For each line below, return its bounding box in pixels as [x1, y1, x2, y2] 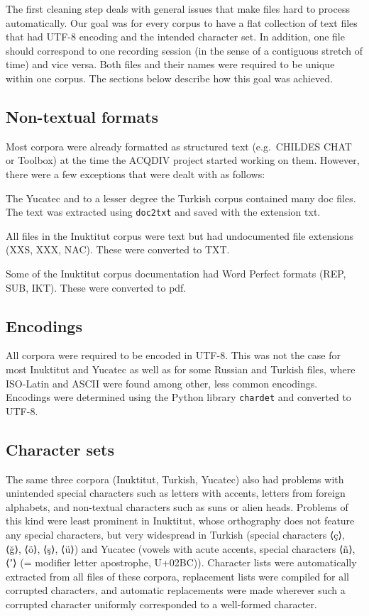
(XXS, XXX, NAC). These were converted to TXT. [6, 242, 230, 257]
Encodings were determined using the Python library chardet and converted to [6, 390, 351, 405]
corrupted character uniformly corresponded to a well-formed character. [6, 596, 317, 611]
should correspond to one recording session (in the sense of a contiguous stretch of [6, 43, 363, 57]
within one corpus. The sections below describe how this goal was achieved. [6, 70, 333, 85]
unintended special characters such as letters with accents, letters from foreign [6, 485, 346, 500]
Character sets [6, 438, 115, 460]
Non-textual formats [6, 105, 159, 127]
